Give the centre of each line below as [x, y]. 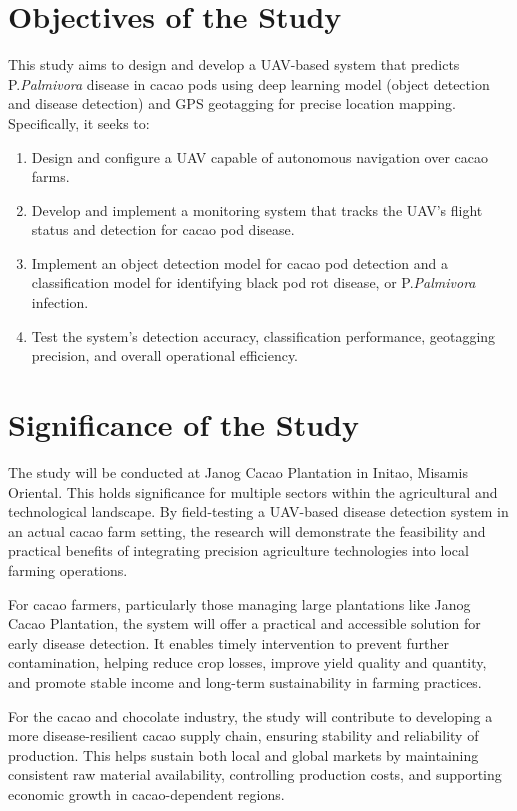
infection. [60, 302]
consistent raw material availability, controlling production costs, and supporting [255, 774]
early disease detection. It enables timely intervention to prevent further [229, 642]
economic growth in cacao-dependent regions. [146, 793]
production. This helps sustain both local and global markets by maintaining [243, 754]
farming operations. [68, 569]
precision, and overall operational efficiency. [165, 355]
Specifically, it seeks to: [79, 122]
